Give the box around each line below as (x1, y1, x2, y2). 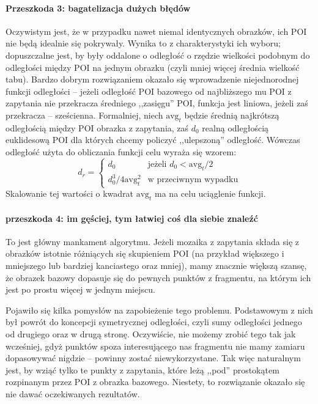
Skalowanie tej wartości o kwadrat (6, 187, 133, 200)
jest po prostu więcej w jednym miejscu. (6, 283, 155, 296)
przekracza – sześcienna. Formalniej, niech (6, 108, 163, 121)
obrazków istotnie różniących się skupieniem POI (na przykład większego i (6, 247, 284, 260)
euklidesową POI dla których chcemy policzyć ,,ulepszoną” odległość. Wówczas (6, 133, 300, 146)
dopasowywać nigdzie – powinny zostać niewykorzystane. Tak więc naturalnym (6, 351, 301, 364)
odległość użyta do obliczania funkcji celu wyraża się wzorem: (6, 145, 237, 158)
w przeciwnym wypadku (147, 175, 239, 185)
